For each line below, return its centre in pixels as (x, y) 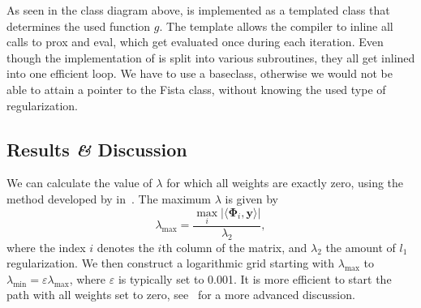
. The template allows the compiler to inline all (276, 26)
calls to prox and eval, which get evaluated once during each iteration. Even (195, 42)
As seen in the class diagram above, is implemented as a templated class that (198, 10)
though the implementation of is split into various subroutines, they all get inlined (211, 57)
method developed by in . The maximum (109, 198)
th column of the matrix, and (234, 247)
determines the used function (79, 26)
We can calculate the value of (79, 183)
